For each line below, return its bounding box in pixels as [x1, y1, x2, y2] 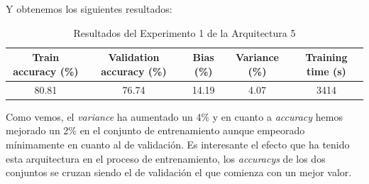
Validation [108, 50, 160, 65]
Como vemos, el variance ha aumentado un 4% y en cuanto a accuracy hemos [6, 109, 343, 124]
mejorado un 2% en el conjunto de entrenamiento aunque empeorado [6, 123, 305, 138]
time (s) [307, 63, 346, 78]
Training [305, 50, 348, 65]
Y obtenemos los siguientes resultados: [6, 1, 172, 16]
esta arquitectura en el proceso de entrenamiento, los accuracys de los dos [6, 151, 326, 166]
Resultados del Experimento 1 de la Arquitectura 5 [73, 25, 296, 40]
